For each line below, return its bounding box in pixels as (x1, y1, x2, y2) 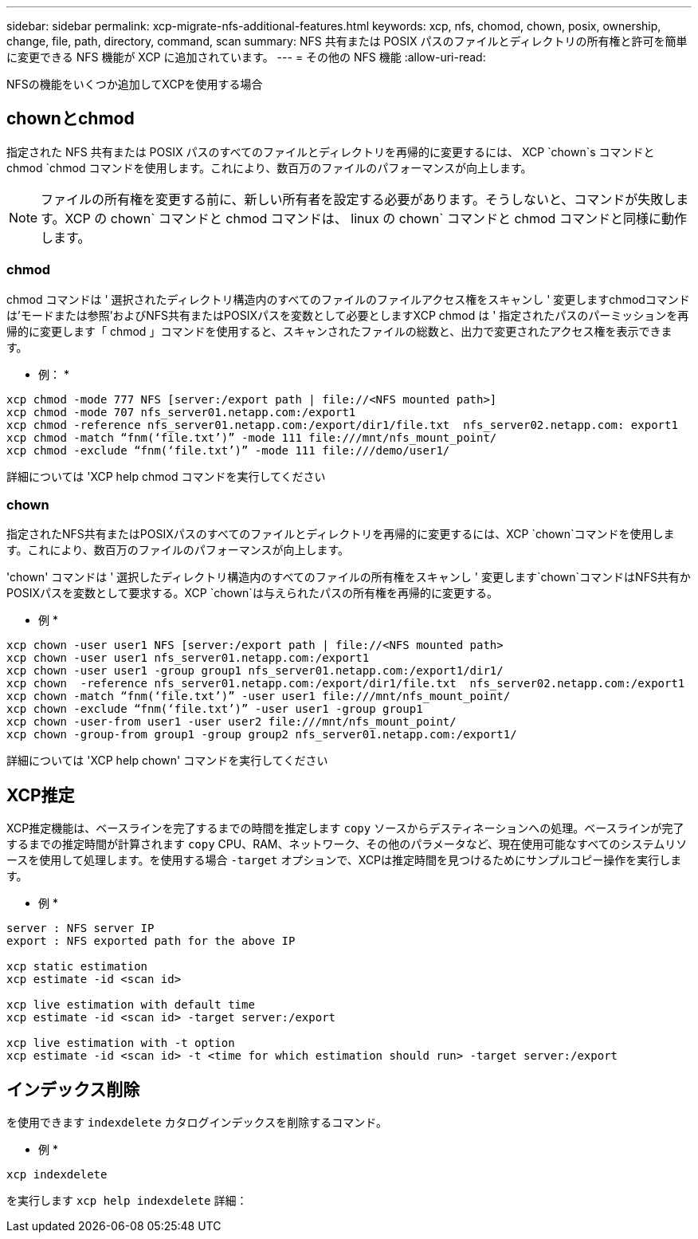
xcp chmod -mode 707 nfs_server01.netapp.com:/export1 (6, 405, 356, 419)
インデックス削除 (6, 1079, 140, 1099)
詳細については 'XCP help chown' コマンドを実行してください (6, 753, 328, 768)
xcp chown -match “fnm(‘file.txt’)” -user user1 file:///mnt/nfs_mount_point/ (6, 690, 511, 703)
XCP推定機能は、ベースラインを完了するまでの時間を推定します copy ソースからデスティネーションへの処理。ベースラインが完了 (6, 821, 684, 836)
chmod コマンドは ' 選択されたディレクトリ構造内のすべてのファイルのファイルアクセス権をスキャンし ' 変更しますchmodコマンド (6, 292, 690, 306)
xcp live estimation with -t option (6, 1036, 235, 1050)
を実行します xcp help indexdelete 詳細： (6, 1194, 248, 1208)
